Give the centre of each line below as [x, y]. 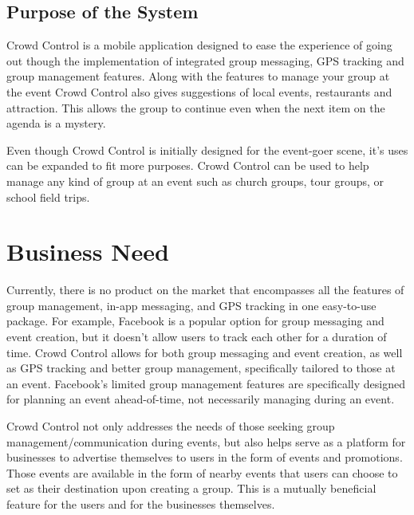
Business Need [88, 252]
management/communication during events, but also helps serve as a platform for [206, 441]
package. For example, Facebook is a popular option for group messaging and [195, 321]
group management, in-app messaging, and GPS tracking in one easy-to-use [191, 305]
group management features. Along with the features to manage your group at [198, 76]
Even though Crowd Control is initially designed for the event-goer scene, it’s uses [207, 149]
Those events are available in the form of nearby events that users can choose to [202, 472]
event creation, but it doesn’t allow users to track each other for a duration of [197, 337]
